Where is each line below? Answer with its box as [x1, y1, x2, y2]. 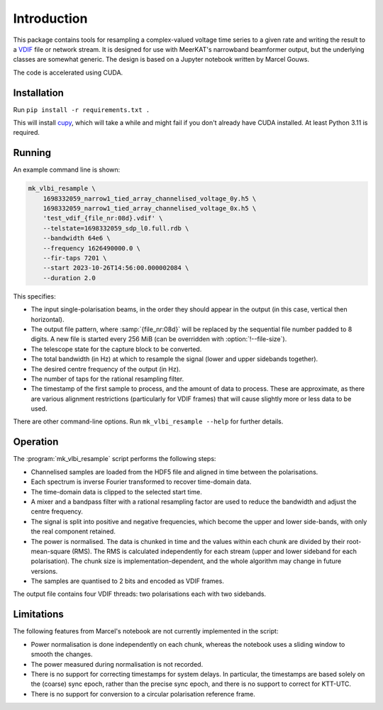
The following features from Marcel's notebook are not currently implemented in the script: [13, 627, 279, 636]
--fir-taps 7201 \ [43, 254, 107, 262]
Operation [13, 436, 59, 448]
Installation [13, 87, 64, 99]
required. [13, 128, 40, 137]
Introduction [13, 11, 88, 26]
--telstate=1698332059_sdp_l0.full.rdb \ [43, 224, 189, 232]
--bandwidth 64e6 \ [43, 234, 111, 243]
